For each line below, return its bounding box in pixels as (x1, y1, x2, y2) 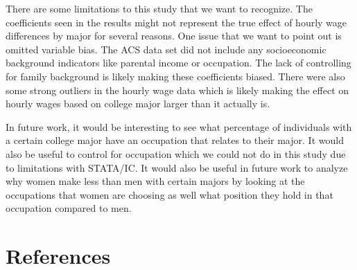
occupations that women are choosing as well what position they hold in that (6, 187, 333, 201)
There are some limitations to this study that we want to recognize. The (6, 1, 313, 15)
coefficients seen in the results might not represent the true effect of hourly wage (6, 15, 347, 29)
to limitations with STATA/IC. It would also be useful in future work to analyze (6, 160, 348, 174)
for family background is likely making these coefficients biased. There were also (6, 69, 345, 83)
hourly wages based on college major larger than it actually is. (6, 96, 270, 111)
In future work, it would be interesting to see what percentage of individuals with (6, 119, 352, 134)
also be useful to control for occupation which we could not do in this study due (6, 146, 346, 161)
